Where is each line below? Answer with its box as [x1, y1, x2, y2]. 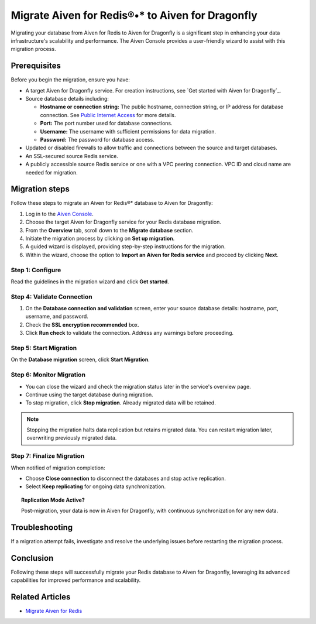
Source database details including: [25, 95, 109, 102]
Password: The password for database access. [40, 136, 154, 143]
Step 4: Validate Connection [11, 293, 93, 301]
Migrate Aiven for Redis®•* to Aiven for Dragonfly [11, 9, 257, 22]
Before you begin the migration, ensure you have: [11, 76, 130, 83]
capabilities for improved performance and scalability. [11, 577, 141, 584]
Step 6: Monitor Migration [11, 371, 86, 379]
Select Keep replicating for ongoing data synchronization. [25, 483, 166, 490]
